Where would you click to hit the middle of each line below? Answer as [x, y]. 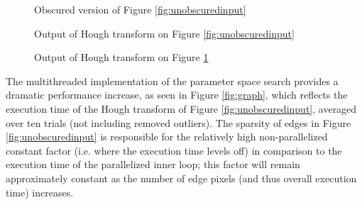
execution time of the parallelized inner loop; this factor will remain [153, 164]
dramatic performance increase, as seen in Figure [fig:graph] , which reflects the [177, 95]
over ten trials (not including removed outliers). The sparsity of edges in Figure [179, 122]
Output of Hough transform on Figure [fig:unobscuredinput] [164, 33]
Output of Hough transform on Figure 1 [121, 57]
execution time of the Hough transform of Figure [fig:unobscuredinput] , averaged [181, 108]
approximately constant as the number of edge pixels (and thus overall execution [181, 178]
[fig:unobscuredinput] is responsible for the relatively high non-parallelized [167, 137]
